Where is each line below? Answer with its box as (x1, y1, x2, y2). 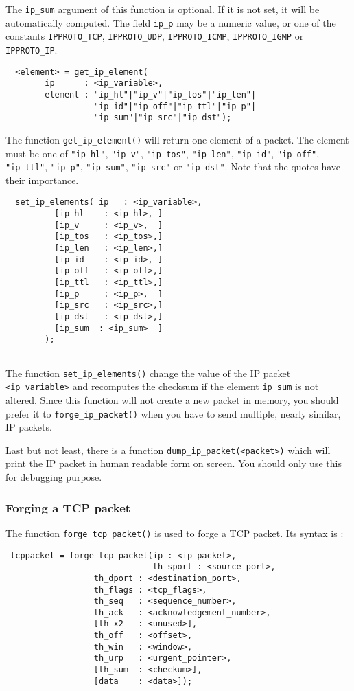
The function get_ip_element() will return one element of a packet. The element (5, 132, 349, 146)
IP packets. (5, 420, 52, 434)
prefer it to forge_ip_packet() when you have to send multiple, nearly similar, (5, 406, 341, 420)
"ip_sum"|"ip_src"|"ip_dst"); (93, 113, 232, 123)
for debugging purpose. (5, 470, 102, 484)
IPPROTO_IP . (5, 42, 58, 56)
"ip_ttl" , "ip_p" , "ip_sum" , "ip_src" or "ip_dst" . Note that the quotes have (5, 159, 341, 174)
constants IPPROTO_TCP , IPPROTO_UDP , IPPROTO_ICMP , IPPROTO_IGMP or (5, 29, 304, 43)
